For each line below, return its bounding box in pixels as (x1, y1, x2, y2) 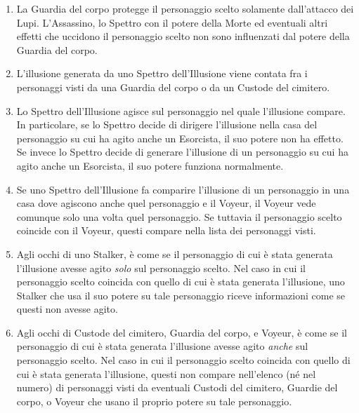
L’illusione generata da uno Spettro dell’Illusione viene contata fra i (16, 66, 308, 81)
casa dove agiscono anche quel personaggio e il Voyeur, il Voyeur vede (16, 196, 316, 210)
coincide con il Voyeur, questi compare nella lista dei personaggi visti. (16, 223, 316, 238)
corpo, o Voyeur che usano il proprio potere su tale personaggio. (16, 393, 292, 408)
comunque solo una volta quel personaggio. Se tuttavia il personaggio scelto (16, 209, 342, 224)
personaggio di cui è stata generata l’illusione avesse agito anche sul (16, 339, 308, 353)
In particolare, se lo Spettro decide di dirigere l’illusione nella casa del (16, 117, 318, 132)
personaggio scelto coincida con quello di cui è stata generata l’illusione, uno (16, 274, 345, 289)
